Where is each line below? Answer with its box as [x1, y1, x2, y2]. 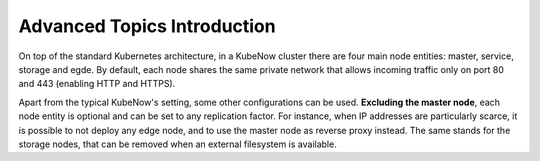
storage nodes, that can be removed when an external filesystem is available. [18, 138, 337, 150]
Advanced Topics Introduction [18, 15, 276, 37]
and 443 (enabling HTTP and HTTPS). [18, 78, 176, 90]
